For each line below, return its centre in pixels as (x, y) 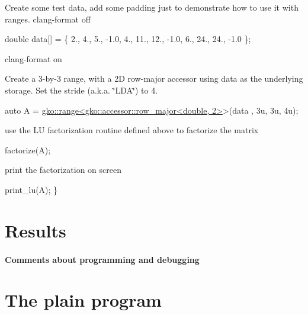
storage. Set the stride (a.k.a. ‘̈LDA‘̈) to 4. (81, 90)
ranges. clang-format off (48, 19)
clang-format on (33, 58)
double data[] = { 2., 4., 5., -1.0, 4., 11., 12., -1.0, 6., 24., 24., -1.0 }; (128, 39)
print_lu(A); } (31, 189)
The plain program (83, 300)
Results (36, 230)
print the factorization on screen (63, 170)
